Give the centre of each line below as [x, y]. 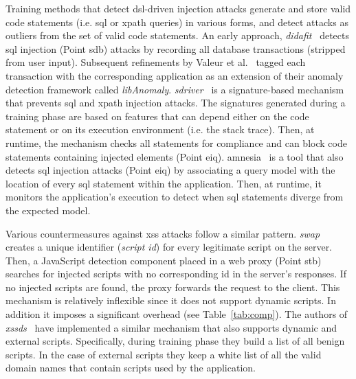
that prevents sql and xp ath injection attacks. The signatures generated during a [176, 103]
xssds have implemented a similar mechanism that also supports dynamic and [171, 327]
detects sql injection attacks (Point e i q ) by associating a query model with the [170, 170]
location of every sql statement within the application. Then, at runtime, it [164, 183]
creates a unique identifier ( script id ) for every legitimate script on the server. [169, 247]
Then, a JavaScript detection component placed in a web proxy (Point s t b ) [164, 260]
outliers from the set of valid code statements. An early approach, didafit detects [178, 35]
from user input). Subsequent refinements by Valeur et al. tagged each [156, 62]
